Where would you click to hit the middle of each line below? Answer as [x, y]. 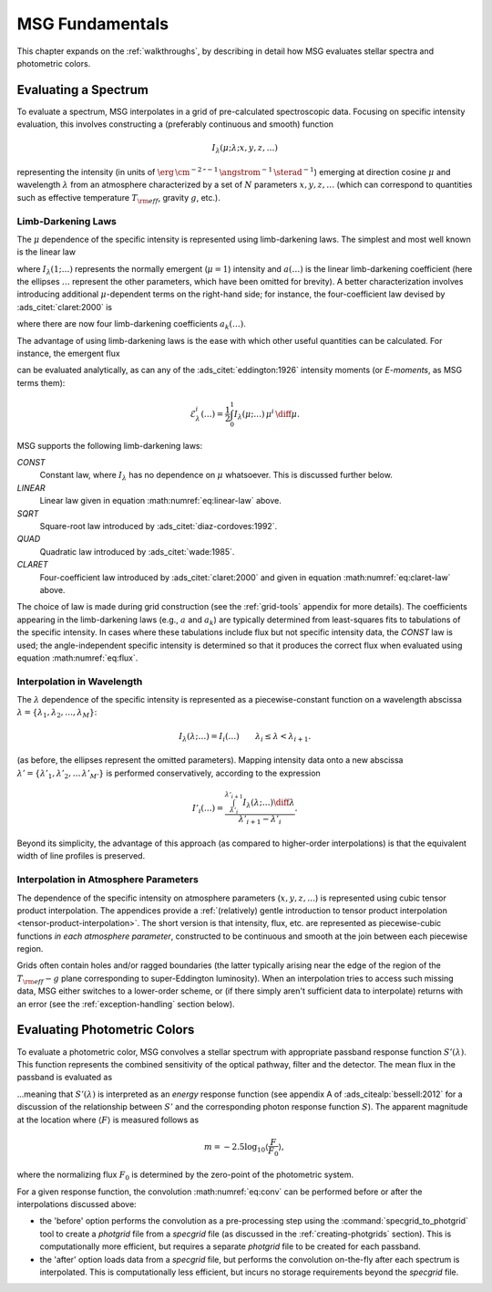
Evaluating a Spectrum [83, 90]
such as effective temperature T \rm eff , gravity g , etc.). [118, 198]
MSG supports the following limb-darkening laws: [110, 445]
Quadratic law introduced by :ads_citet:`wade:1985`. [137, 551]
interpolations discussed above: [77, 1204]
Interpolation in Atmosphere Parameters [108, 880]
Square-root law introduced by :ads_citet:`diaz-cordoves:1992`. [159, 526]
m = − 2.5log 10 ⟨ [236, 1148]
